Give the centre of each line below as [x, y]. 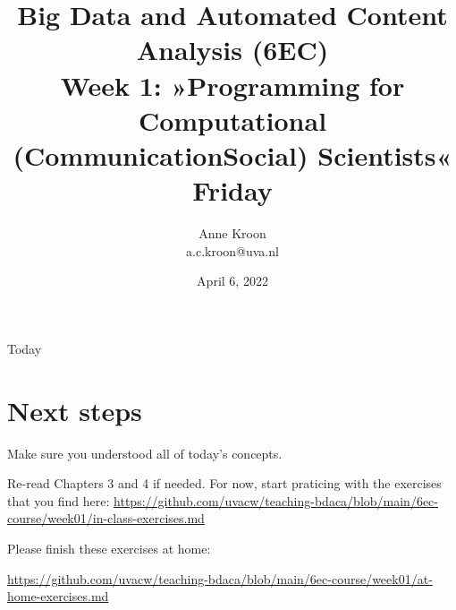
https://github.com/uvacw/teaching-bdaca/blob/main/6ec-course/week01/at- [220, 578]
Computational [232, 120]
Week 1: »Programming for [232, 85]
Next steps [75, 410]
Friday [232, 190]
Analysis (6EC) [232, 50]
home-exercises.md [58, 596]
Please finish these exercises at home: [109, 548]
